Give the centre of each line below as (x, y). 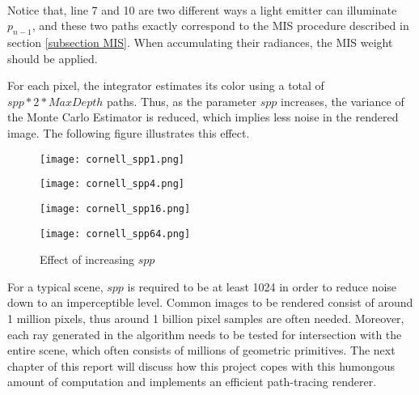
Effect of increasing (87, 259)
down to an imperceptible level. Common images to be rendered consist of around (210, 302)
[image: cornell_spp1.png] (112, 159)
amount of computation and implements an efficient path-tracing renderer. (192, 382)
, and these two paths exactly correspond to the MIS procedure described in (220, 25)
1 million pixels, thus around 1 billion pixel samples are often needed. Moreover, (206, 318)
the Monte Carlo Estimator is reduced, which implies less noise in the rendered (203, 117)
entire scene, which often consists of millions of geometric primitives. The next (201, 350)
